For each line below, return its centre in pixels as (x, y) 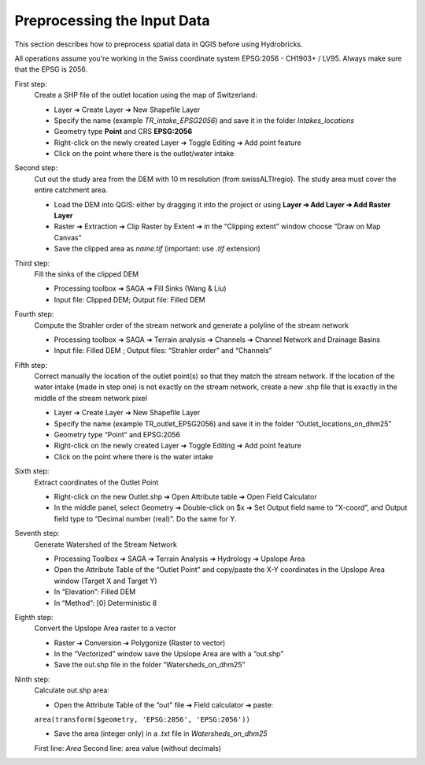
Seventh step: (37, 533)
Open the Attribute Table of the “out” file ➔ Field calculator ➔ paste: (164, 704)
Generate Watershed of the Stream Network (105, 544)
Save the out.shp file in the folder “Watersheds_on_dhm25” (150, 665)
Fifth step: (31, 365)
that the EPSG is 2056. (51, 69)
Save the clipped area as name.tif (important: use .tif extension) (157, 249)
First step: (31, 84)
